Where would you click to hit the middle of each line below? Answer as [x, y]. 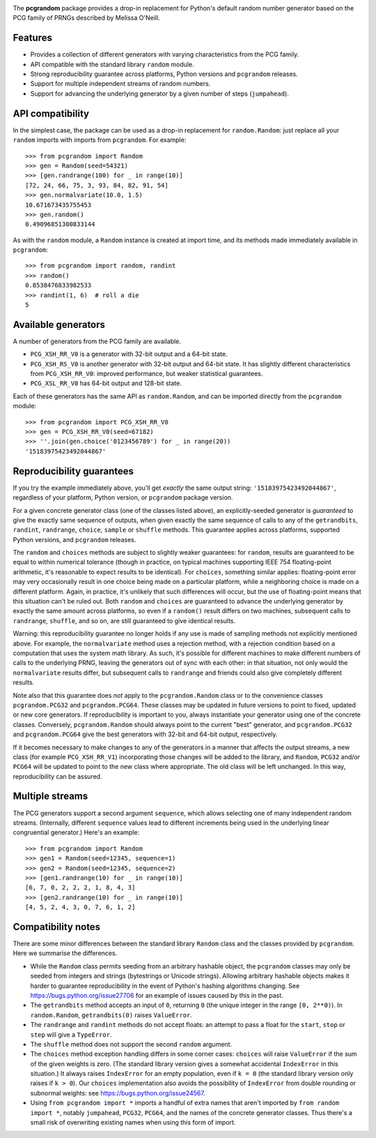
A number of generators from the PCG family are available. [97, 341]
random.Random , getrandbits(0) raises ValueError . [111, 1015]
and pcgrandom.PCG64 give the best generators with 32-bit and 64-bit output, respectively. [145, 734]
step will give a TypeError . [71, 1034]
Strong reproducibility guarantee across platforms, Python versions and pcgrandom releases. [164, 74]
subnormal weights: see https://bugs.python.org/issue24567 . [118, 1093]
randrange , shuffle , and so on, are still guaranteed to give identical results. [124, 620]
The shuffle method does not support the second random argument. [131, 1044]
